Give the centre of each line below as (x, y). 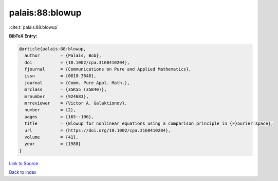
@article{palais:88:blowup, (53, 49)
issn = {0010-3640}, (61, 76)
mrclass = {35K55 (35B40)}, (66, 90)
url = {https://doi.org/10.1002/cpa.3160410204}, (98, 130)
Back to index (23, 172)
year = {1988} (53, 144)
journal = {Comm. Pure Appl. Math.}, (77, 83)
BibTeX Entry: (23, 36)
